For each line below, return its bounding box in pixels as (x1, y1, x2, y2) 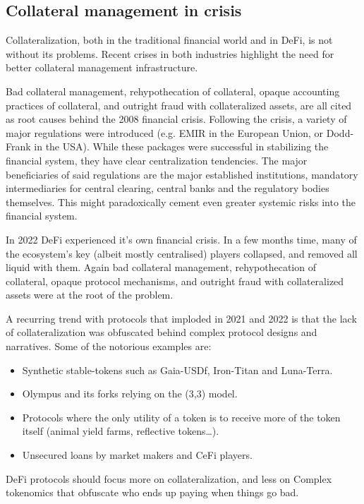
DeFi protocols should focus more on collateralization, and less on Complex (6, 471, 332, 486)
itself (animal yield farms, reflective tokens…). (22, 424, 219, 438)
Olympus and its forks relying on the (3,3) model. (22, 386, 238, 401)
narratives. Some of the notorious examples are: (6, 339, 212, 354)
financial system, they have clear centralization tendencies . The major (6, 152, 308, 167)
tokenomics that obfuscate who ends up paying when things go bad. (6, 485, 299, 500)
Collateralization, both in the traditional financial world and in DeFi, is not (6, 32, 333, 47)
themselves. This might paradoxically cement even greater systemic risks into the (6, 194, 356, 209)
